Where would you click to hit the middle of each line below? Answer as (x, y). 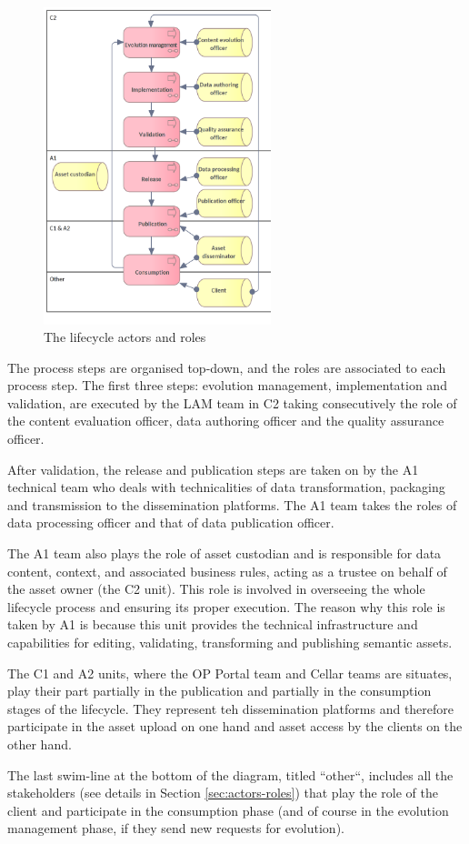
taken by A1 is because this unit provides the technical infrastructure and (213, 624)
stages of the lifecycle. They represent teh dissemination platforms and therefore (231, 708)
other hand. (40, 744)
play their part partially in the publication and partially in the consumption (220, 691)
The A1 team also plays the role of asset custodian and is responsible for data (225, 553)
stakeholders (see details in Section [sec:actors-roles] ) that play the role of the (223, 793)
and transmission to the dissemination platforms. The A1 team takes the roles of (232, 504)
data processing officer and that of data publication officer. (171, 522)
